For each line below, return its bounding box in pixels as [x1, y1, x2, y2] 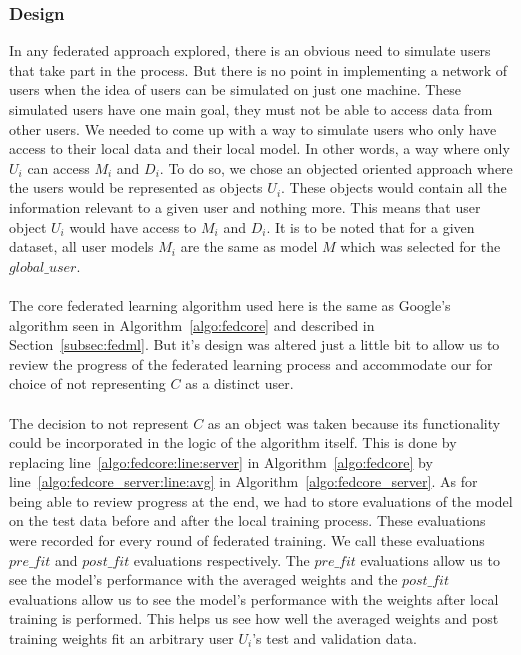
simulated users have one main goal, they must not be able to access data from [9, 99, 493, 119]
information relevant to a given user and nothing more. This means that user [9, 196, 481, 217]
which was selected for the [340, 236, 501, 257]
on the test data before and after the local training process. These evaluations [9, 510, 486, 531]
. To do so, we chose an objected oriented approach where [159, 157, 513, 178]
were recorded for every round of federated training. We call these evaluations [9, 530, 485, 551]
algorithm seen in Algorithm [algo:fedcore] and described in [9, 314, 375, 335]
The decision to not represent [9, 412, 189, 433]
